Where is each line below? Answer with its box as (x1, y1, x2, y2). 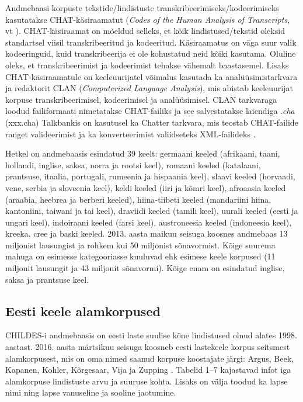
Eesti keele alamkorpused (5, 301, 161, 320)
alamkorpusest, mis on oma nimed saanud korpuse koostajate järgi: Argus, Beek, (5, 352, 294, 364)
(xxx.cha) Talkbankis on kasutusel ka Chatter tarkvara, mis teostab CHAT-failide (5, 116, 298, 128)
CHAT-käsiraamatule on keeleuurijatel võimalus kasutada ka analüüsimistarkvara (5, 70, 298, 82)
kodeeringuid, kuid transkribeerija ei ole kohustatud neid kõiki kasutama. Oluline (5, 47, 296, 60)
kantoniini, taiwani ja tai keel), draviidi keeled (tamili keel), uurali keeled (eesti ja (5, 205, 298, 217)
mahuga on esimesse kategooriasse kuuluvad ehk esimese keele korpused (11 (5, 250, 276, 262)
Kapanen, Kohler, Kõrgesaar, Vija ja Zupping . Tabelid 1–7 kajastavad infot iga (5, 363, 291, 376)
